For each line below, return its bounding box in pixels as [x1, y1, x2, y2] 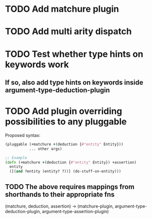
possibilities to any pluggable [5, 116, 127, 127]
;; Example [5, 155, 27, 160]
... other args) [29, 146, 63, 151]
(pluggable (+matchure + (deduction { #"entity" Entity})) [5, 141, 124, 147]
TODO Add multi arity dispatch [5, 26, 132, 37]
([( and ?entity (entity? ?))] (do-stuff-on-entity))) [9, 169, 121, 174]
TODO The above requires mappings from [5, 183, 134, 191]
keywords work [5, 59, 69, 70]
